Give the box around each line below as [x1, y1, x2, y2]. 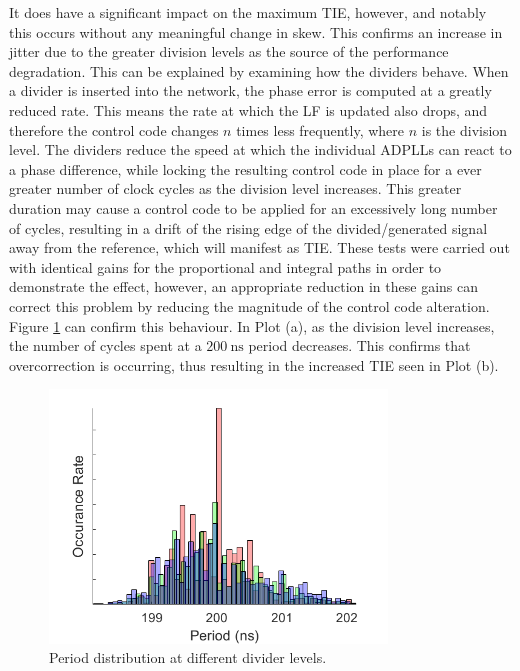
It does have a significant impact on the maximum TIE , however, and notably [9, 2, 487, 22]
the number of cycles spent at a [9, 335, 202, 356]
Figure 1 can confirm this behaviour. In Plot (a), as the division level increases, [9, 315, 495, 336]
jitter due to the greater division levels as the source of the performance [9, 41, 449, 62]
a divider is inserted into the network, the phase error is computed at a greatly [9, 80, 492, 101]
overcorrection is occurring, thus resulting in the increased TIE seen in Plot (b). [9, 354, 499, 375]
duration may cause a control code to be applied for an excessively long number [9, 197, 498, 218]
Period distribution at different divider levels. [49, 647, 327, 668]
